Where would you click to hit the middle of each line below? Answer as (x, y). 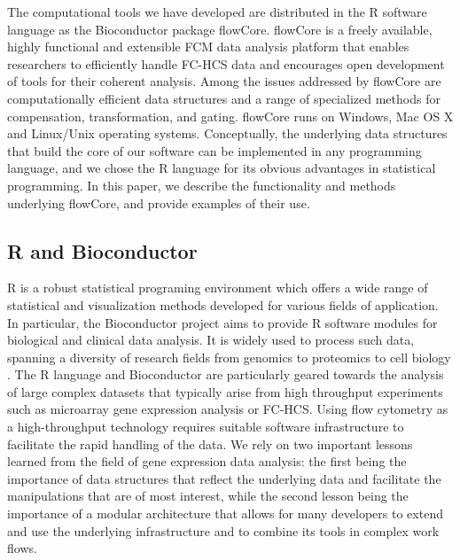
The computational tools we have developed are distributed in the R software (217, 12)
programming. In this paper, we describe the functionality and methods (202, 185)
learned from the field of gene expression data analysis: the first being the (207, 461)
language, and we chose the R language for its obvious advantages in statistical (222, 168)
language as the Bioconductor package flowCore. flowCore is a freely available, (220, 29)
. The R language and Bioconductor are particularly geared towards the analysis (226, 374)
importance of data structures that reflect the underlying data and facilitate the (224, 478)
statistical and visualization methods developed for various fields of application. (223, 304)
